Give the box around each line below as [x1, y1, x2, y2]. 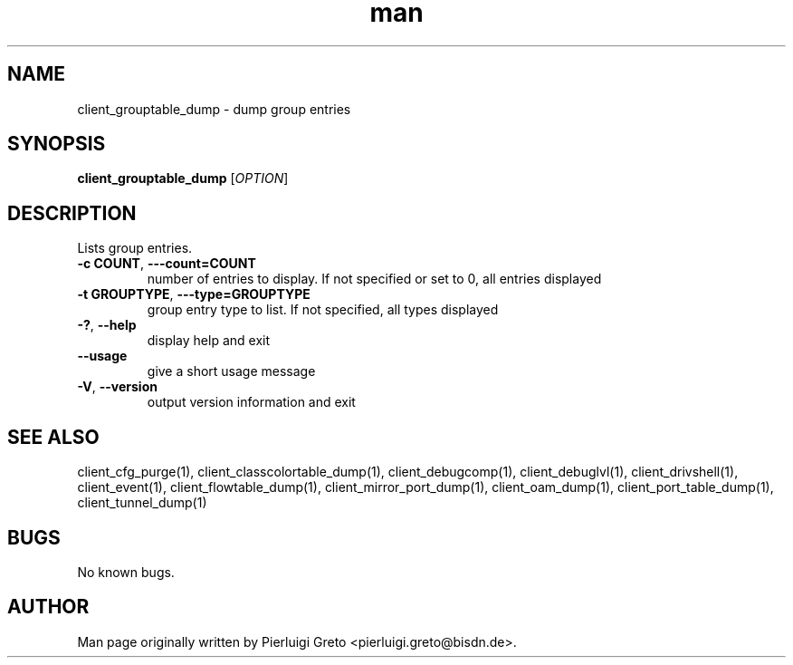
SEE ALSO [7, 425, 100, 448]
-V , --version [77, 379, 158, 395]
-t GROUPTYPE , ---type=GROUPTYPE [77, 286, 311, 303]
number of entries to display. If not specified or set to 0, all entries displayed [147, 271, 602, 287]
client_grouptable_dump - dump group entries [77, 101, 351, 117]
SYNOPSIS [7, 132, 106, 156]
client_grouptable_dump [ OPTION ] [77, 170, 289, 187]
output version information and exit [147, 394, 356, 410]
